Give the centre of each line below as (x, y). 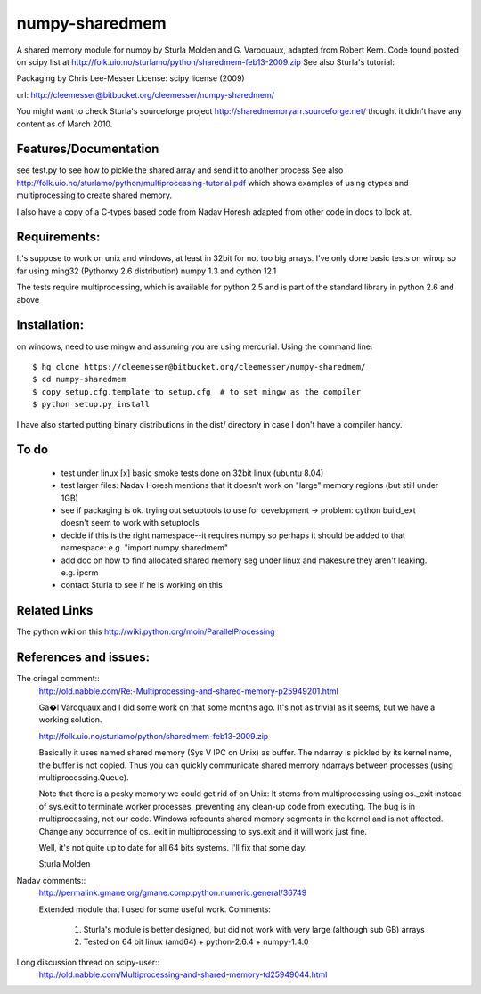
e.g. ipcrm (80, 573)
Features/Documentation (88, 149)
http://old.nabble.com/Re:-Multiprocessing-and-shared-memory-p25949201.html (188, 691)
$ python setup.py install (91, 404)
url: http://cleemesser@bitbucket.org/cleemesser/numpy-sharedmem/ (146, 94)
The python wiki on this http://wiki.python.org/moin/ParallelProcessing (146, 631)
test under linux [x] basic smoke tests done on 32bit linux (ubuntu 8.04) (192, 473)
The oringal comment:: (58, 679)
